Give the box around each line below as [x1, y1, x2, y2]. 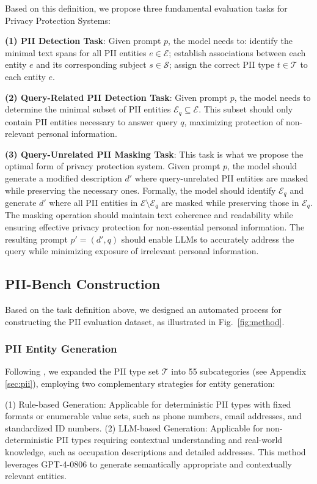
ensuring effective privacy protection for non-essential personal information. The [5, 221, 305, 233]
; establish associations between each [169, 46, 306, 59]
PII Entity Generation [5, 341, 117, 356]
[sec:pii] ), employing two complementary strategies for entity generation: [5, 377, 275, 390]
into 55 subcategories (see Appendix [171, 365, 307, 378]
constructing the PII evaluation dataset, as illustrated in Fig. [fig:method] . [5, 315, 285, 328]
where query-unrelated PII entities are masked [134, 171, 308, 184]
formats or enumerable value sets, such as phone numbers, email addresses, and [5, 409, 302, 422]
